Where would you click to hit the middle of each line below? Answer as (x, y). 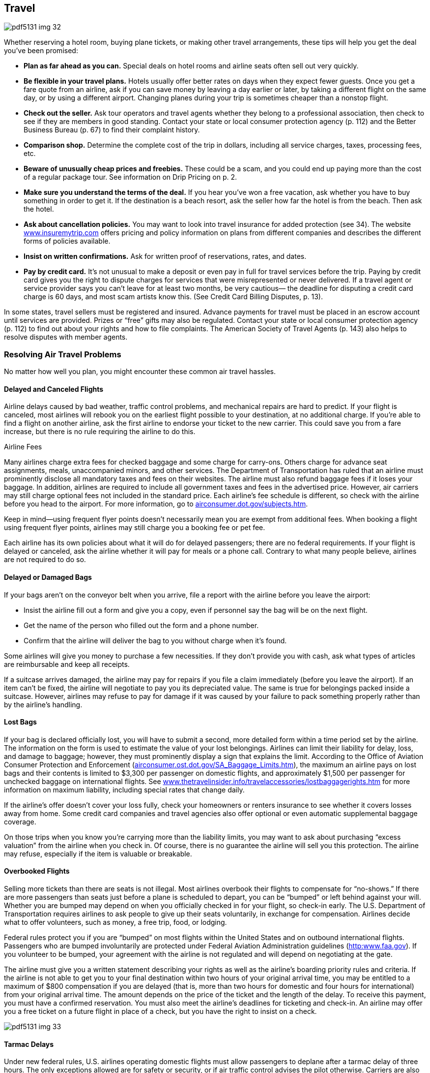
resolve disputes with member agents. (66, 337)
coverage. (20, 821)
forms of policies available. (67, 241)
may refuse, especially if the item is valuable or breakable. (98, 853)
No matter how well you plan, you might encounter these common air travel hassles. (140, 372)
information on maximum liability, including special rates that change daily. (124, 789)
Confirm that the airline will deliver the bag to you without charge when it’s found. (155, 640)
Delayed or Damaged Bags (48, 577)
